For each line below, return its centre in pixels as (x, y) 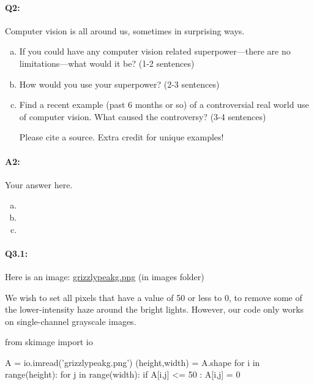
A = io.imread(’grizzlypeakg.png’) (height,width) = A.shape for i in (133, 362)
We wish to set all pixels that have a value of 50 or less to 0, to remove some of (154, 297)
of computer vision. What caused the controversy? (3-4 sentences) (143, 116)
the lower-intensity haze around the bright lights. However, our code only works (155, 309)
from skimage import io (49, 342)
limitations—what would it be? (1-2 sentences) (107, 63)
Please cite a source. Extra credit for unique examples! (121, 137)
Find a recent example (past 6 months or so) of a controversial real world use (164, 105)
